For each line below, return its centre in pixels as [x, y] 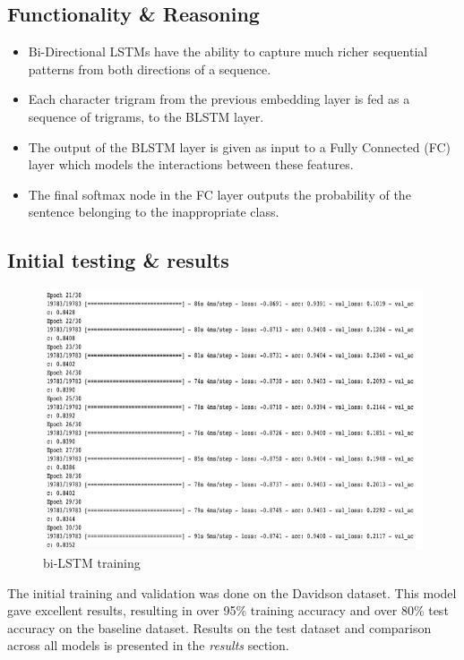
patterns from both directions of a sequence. [150, 69]
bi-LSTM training [92, 563]
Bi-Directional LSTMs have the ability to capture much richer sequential [228, 51]
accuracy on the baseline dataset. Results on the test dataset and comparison [219, 627]
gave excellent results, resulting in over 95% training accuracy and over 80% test [228, 610]
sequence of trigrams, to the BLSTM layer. [146, 116]
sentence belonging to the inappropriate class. [154, 212]
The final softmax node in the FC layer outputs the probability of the [219, 194]
